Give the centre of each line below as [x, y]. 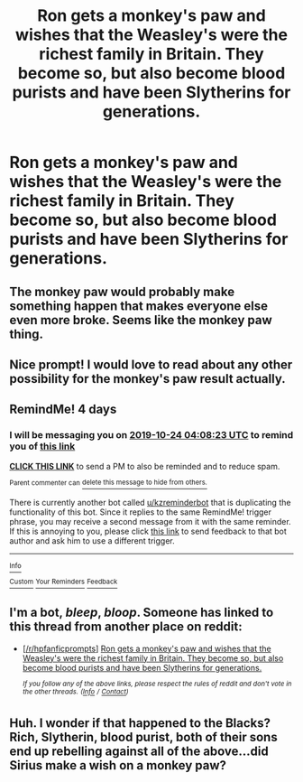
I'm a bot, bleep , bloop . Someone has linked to [142, 613]
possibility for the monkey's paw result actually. [147, 379]
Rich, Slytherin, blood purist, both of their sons [143, 737]
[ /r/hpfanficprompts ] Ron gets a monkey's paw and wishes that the [147, 648]
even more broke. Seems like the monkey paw [141, 320]
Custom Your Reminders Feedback [64, 582]
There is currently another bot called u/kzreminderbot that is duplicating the [150, 503]
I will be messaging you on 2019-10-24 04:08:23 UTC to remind [151, 435]
